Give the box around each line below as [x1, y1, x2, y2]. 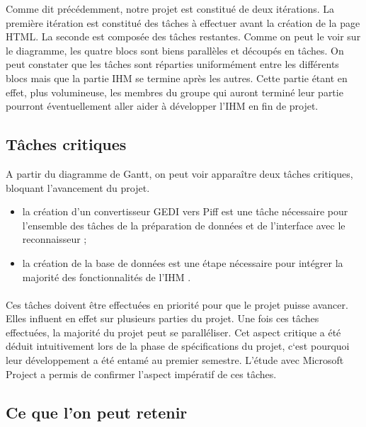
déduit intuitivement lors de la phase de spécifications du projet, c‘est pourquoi [6, 338, 350, 353]
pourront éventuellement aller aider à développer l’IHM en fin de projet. [6, 98, 319, 113]
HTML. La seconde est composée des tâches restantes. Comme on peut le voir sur [6, 29, 361, 44]
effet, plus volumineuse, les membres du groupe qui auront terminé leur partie [6, 84, 343, 99]
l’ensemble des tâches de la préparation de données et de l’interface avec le [22, 217, 345, 232]
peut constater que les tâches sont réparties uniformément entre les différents [6, 57, 339, 72]
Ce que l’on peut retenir [6, 401, 188, 423]
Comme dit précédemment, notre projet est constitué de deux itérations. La [6, 1, 335, 16]
